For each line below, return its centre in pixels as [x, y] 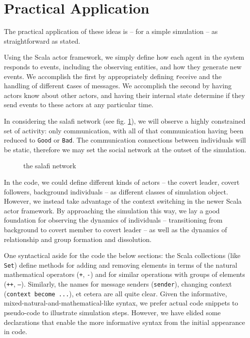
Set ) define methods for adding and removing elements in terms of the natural [121, 265]
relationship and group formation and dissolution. [78, 239]
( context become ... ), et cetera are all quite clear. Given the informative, [116, 293]
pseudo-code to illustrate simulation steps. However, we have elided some [112, 312]
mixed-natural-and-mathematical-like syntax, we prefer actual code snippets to [121, 303]
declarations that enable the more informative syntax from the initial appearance [125, 322]
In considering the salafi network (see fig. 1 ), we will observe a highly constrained [125, 121]
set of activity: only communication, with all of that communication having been [124, 130]
